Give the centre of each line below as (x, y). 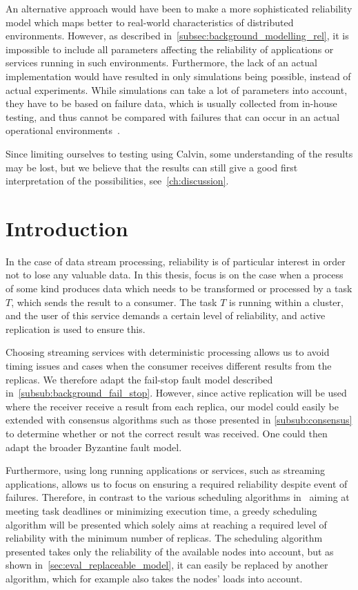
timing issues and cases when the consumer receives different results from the (169, 365)
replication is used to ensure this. (76, 329)
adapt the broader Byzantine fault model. (94, 447)
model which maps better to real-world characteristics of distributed (150, 22)
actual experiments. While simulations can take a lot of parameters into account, (177, 89)
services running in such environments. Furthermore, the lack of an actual (161, 63)
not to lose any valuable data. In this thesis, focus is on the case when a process (175, 275)
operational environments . (63, 130)
